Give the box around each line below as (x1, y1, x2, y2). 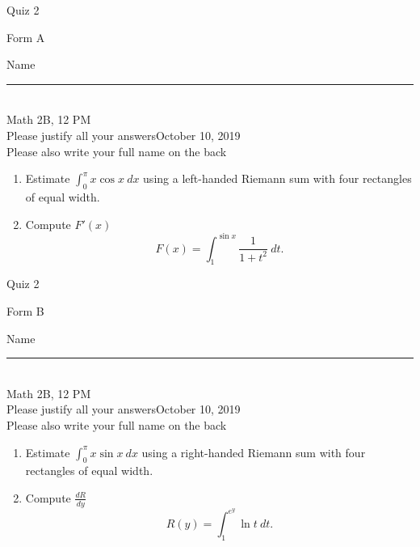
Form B (6, 303, 44, 320)
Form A (6, 28, 45, 45)
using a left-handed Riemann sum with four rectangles (143, 170, 412, 187)
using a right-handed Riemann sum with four (141, 443, 366, 460)
